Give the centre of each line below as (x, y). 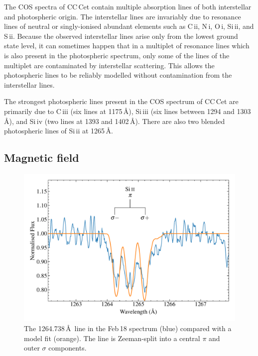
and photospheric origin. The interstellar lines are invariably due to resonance (123, 16)
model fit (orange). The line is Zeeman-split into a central (112, 338)
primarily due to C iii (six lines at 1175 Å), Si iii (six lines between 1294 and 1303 (128, 111)
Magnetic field (42, 158)
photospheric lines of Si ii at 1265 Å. (59, 131)
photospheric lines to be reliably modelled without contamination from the (118, 75)
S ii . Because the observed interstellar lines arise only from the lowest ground (121, 36)
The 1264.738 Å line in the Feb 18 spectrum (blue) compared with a (128, 328)
